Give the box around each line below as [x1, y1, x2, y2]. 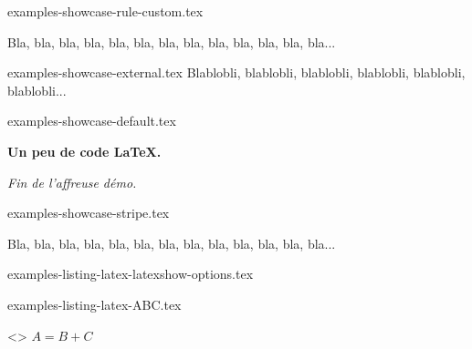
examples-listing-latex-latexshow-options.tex [7, 264, 254, 283]
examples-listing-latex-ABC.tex [7, 294, 182, 313]
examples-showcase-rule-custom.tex [7, 2, 204, 20]
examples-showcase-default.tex [7, 111, 176, 130]
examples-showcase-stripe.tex [7, 203, 170, 222]
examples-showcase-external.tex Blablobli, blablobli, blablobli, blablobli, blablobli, [7, 63, 466, 82]
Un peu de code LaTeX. [7, 141, 162, 160]
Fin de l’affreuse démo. [7, 172, 137, 191]
